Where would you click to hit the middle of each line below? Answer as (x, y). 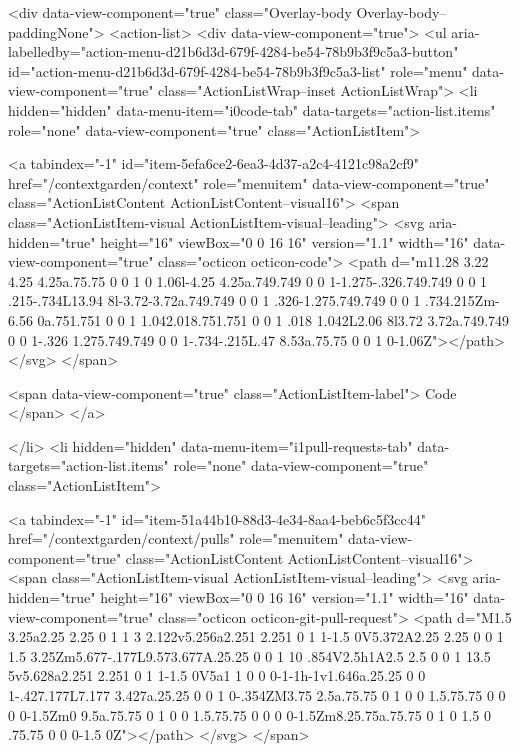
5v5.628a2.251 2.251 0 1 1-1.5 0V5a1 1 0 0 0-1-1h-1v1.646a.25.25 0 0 (217, 675)
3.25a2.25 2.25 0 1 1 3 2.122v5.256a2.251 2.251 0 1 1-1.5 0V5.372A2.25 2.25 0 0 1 (256, 636)
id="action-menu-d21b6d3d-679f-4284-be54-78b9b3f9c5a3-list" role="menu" (238, 70)
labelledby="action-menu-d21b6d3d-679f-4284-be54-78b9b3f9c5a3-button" (233, 51)
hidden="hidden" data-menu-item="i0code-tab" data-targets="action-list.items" (252, 109)
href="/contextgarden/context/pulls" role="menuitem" (176, 538)
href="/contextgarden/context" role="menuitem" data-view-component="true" (249, 182)
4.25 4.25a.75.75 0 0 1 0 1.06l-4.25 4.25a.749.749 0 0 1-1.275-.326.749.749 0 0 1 (248, 280)
